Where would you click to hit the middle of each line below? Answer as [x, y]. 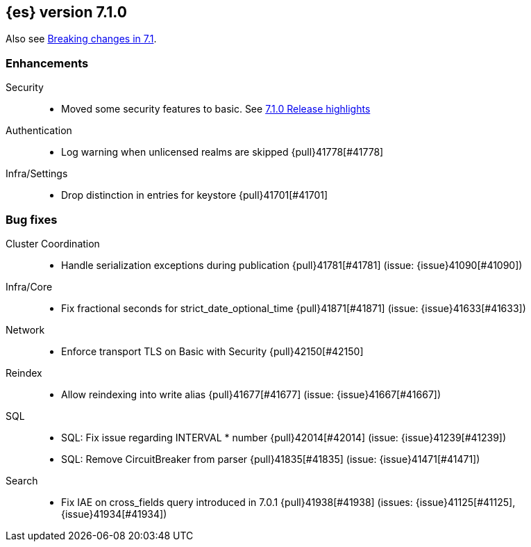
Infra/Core [29, 286]
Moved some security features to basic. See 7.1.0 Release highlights [216, 109]
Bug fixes [32, 219]
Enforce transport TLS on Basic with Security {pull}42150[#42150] [212, 351]
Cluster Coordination [53, 243]
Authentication [39, 131]
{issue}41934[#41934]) [114, 514]
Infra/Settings [37, 174]
